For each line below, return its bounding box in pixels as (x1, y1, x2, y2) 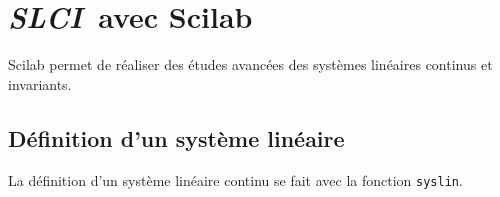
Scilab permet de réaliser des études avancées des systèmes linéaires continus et (8, 54, 493, 75)
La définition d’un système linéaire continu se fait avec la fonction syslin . (8, 169, 463, 190)
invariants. (8, 73, 72, 94)
